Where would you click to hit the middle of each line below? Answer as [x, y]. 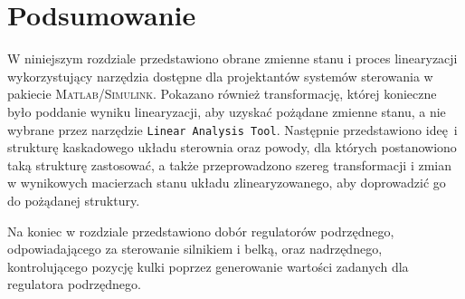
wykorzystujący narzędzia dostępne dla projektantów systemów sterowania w [220, 76]
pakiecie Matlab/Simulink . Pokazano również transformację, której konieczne [222, 94]
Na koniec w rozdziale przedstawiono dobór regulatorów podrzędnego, [201, 231]
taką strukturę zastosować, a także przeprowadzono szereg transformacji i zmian [229, 164]
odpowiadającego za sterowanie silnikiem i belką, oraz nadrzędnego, [195, 249]
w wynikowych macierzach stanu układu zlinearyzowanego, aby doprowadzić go [227, 183]
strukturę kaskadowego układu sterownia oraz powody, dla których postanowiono [232, 147]
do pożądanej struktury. [74, 200]
